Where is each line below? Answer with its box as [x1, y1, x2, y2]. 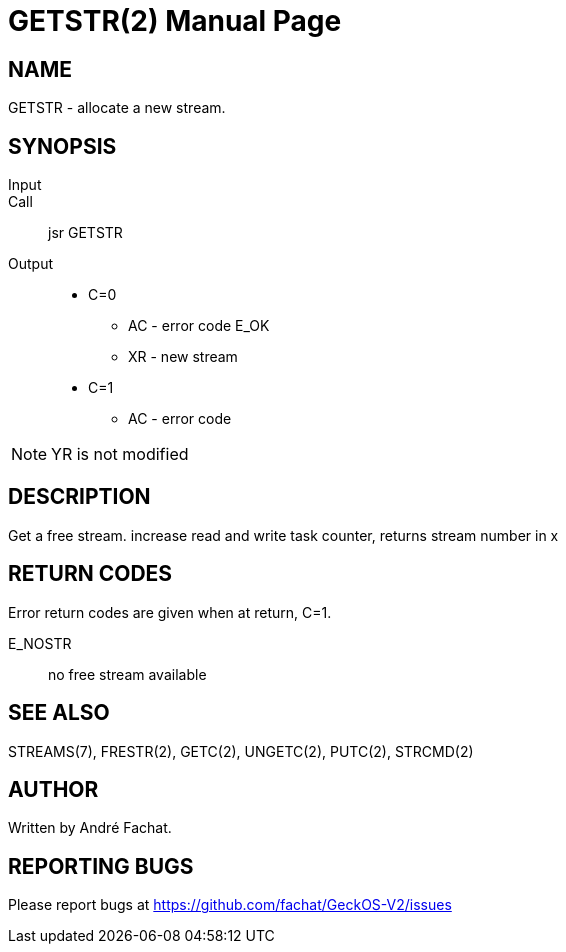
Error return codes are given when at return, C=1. [8, 603, 332, 621]
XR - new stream [128, 348, 238, 366]
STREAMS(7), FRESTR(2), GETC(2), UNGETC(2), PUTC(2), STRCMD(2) [8, 742, 474, 760]
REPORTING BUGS [8, 853, 194, 879]
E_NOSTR [8, 634, 72, 652]
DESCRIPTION [8, 484, 151, 510]
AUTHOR [8, 776, 99, 802]
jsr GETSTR [48, 224, 123, 242]
